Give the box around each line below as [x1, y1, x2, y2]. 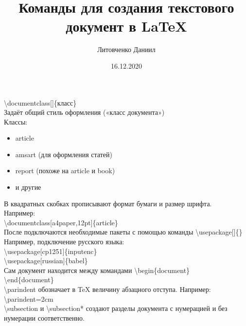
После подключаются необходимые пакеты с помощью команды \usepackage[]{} [4, 227, 243, 237]
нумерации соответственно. [4, 312, 85, 323]
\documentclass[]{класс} [4, 97, 77, 108]
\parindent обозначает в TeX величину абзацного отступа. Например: [4, 284, 211, 294]
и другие [15, 182, 41, 192]
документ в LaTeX [66, 16, 187, 36]
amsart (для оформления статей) [15, 149, 112, 159]
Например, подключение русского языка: [4, 236, 124, 247]
